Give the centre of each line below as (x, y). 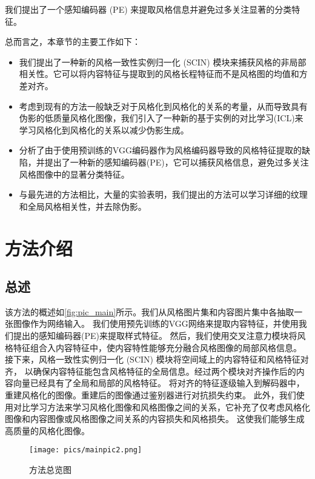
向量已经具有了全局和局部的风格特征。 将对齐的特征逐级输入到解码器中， (159, 383)
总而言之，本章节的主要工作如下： (73, 42)
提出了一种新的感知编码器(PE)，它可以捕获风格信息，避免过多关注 (177, 162)
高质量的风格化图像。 (47, 430)
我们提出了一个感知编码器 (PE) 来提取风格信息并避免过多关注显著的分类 (148, 9)
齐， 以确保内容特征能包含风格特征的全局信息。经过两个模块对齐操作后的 (151, 371)
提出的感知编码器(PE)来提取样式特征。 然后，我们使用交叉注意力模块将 (155, 336)
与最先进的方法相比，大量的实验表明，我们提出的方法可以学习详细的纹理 (163, 194)
